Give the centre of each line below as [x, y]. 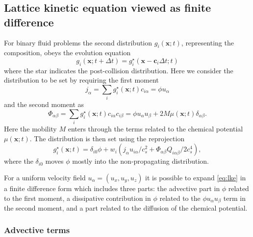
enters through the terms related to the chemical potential [155, 129]
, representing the [207, 42]
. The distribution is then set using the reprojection [107, 138]
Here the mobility [30, 129]
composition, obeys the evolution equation [67, 53]
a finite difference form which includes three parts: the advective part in [112, 188]
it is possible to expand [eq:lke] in [196, 177]
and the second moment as [44, 104]
